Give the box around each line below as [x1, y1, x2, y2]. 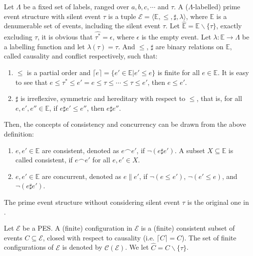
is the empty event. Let [141, 32, 211, 42]
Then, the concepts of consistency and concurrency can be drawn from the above [4, 119, 246, 129]
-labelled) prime [192, 1, 240, 11]
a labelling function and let [4, 41, 85, 51]
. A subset [174, 145, 205, 155]
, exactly [216, 20, 242, 31]
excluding [4, 32, 32, 42]
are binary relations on [155, 41, 224, 51]
